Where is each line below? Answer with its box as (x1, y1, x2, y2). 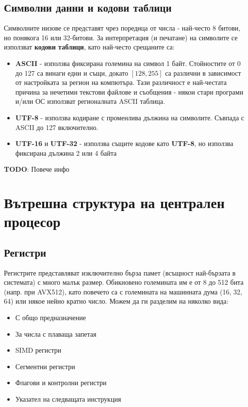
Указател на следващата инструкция (15, 394, 121, 404)
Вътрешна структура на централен (4, 193, 225, 212)
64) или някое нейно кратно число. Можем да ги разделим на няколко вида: (4, 296, 229, 306)
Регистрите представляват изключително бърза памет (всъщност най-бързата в (4, 267, 236, 277)
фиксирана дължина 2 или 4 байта (15, 147, 117, 158)
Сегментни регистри (15, 361, 75, 371)
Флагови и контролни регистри (15, 377, 107, 388)
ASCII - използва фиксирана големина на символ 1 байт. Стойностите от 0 (15, 58, 241, 68)
